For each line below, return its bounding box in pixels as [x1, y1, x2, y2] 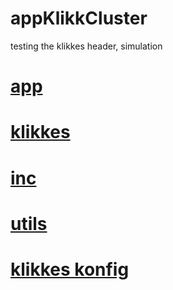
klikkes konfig [10, 258, 130, 281]
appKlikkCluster [10, 7, 148, 30]
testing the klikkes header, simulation [10, 40, 163, 52]
